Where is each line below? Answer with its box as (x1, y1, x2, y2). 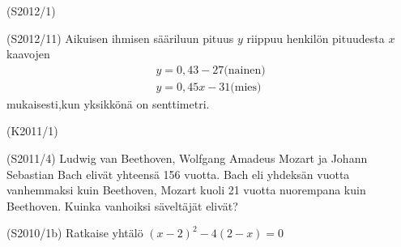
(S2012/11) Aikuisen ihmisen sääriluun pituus (6, 29, 234, 46)
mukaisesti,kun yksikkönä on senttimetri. (6, 95, 210, 112)
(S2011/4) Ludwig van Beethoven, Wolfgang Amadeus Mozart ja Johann (6, 150, 368, 167)
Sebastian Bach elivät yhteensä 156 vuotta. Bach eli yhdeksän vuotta (6, 165, 350, 182)
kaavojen (6, 45, 50, 62)
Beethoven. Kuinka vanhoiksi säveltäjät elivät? (6, 197, 238, 214)
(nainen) (224, 64, 266, 76)
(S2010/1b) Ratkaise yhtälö (6, 224, 143, 241)
